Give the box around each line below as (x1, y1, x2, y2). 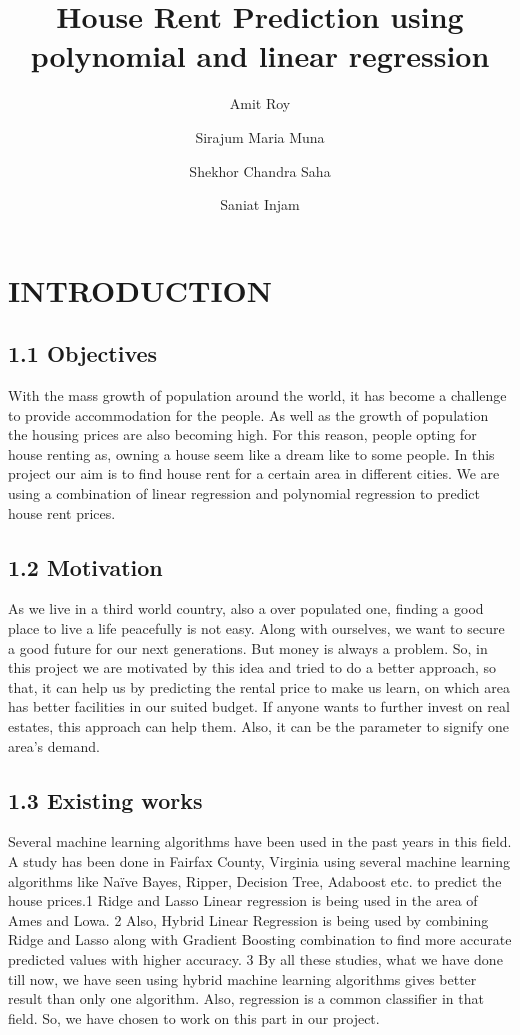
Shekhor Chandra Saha (189, 160, 331, 181)
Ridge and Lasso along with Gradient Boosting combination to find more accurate (8, 929, 512, 950)
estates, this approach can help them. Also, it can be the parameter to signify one (8, 716, 509, 736)
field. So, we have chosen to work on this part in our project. (8, 1007, 380, 1028)
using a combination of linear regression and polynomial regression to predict (8, 483, 480, 504)
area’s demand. (8, 735, 100, 756)
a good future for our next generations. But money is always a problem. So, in (8, 637, 488, 658)
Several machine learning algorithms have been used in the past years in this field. (8, 831, 512, 852)
